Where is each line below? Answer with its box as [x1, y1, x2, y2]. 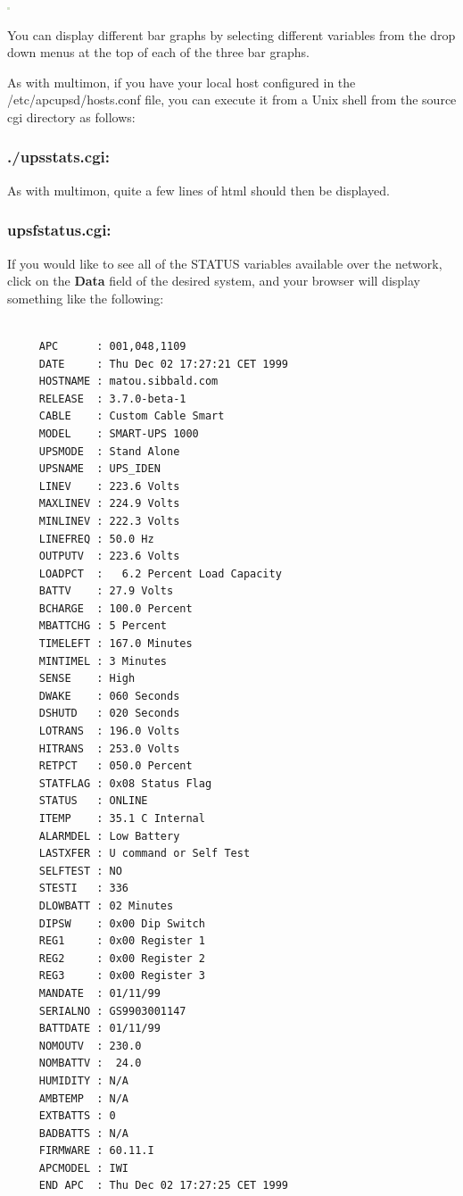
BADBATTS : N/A [38, 1126, 129, 1140]
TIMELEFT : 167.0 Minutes [38, 637, 193, 651]
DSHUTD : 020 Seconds [38, 707, 180, 720]
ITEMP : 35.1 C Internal [38, 812, 205, 825]
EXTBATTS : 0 [38, 1109, 116, 1123]
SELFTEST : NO [38, 864, 122, 877]
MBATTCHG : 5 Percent [38, 619, 167, 633]
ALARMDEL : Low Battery [38, 829, 180, 843]
